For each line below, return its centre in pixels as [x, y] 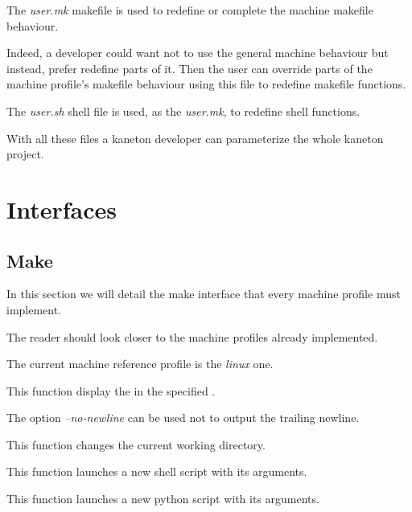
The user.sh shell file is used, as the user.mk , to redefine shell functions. [183, 111]
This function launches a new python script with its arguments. [163, 499]
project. [25, 154]
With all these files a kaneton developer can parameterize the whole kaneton [195, 138]
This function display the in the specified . [111, 390]
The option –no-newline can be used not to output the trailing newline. [183, 418]
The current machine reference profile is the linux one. [140, 364]
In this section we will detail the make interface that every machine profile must [204, 294]
